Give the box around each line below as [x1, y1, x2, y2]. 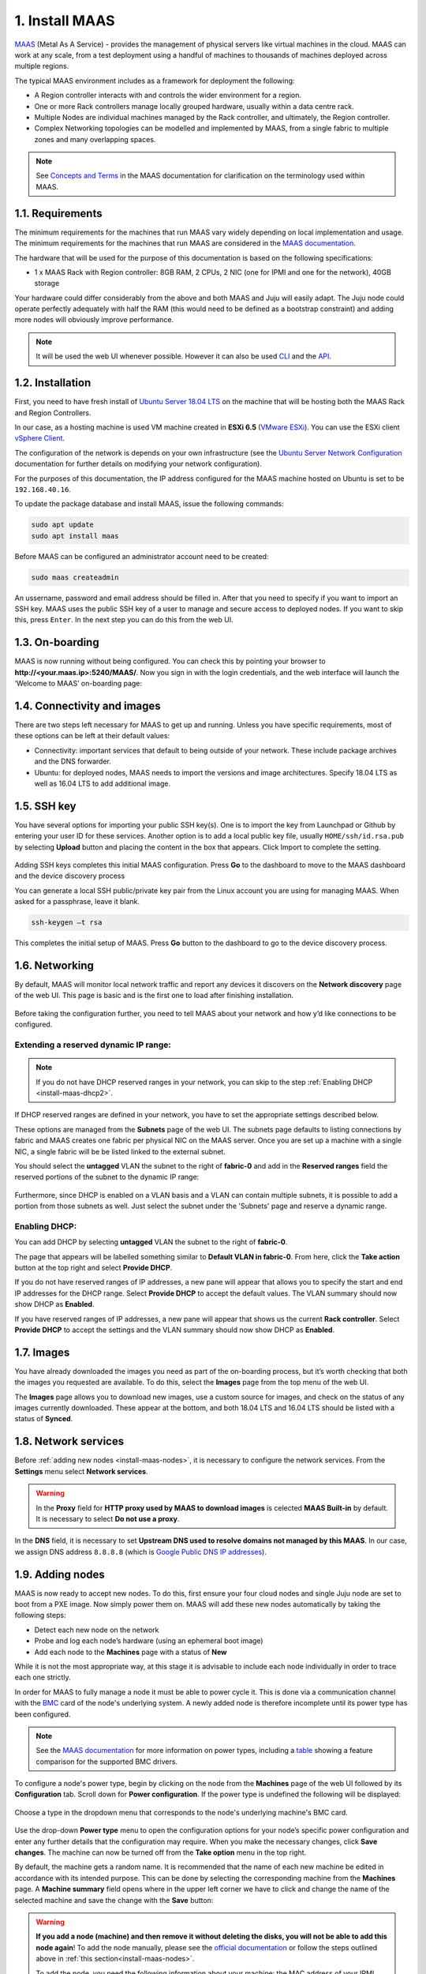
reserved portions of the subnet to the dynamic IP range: [14, 1173, 200, 1182]
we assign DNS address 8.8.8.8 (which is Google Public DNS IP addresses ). [14, 1547, 267, 1556]
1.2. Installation [14, 376, 92, 390]
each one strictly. [14, 1672, 71, 1682]
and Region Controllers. [14, 407, 92, 418]
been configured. [14, 1709, 71, 1719]
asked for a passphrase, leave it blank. [14, 897, 140, 906]
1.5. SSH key [14, 799, 77, 812]
